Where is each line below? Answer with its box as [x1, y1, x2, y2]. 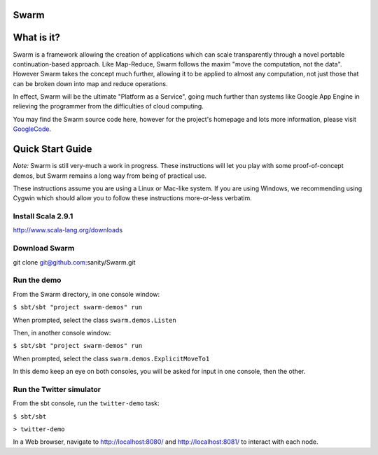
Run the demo [13, 275, 62, 285]
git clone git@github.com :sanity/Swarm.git [13, 258, 136, 266]
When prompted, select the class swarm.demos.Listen [13, 316, 176, 324]
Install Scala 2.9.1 [13, 211, 73, 221]
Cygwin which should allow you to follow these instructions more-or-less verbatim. [13, 194, 252, 202]
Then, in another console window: [13, 328, 111, 337]
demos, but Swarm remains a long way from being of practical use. [13, 171, 206, 180]
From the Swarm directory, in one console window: [13, 290, 160, 298]
